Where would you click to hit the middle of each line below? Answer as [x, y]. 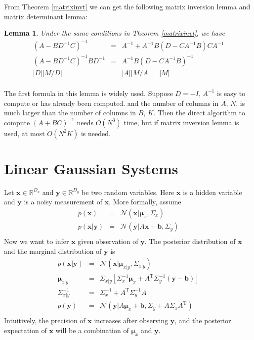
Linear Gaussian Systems [91, 168]
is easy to [231, 93]
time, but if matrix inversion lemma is [181, 122]
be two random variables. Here [128, 192]
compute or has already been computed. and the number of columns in [111, 103]
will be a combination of [92, 330]
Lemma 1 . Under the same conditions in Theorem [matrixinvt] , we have [114, 33]
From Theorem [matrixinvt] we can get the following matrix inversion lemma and [127, 6]
